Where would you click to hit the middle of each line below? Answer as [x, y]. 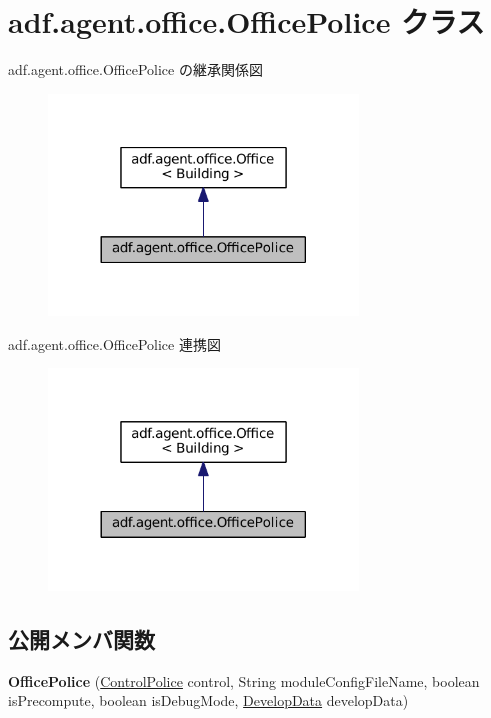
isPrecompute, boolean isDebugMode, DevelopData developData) [208, 700]
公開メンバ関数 [81, 638]
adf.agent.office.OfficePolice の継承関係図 [135, 69]
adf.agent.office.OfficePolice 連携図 [114, 343]
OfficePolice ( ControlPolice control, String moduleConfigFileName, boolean [244, 680]
